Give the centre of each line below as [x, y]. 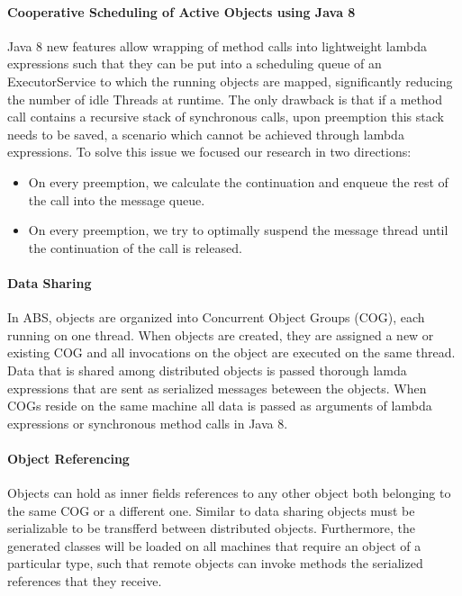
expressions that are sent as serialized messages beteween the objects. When [217, 388]
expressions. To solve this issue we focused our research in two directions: [209, 152]
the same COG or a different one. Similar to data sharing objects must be [211, 510]
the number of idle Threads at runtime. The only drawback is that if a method [225, 99]
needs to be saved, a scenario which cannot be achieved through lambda [206, 134]
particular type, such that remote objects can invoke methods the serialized [215, 563]
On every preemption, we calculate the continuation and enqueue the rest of [238, 181]
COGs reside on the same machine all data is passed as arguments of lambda [220, 406]
